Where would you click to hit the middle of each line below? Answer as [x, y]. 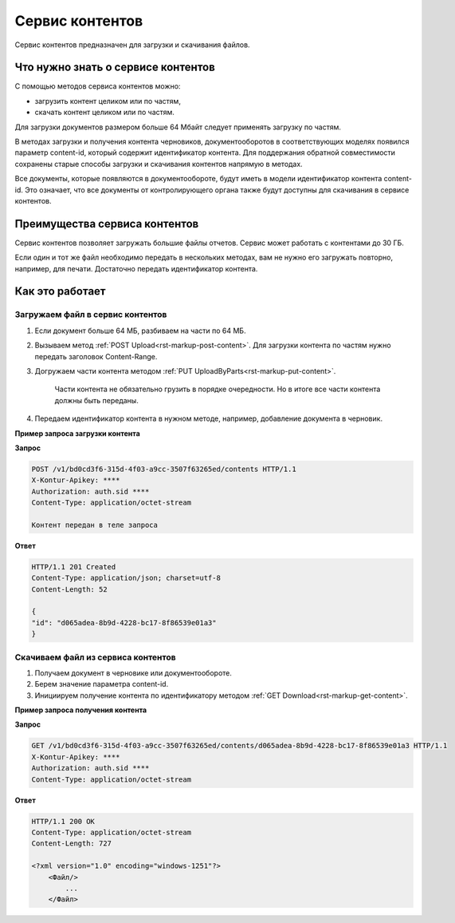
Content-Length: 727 [71, 844]
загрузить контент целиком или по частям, [108, 101]
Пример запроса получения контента [81, 710]
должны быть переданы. [96, 400]
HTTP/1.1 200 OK [63, 821]
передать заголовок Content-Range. [96, 356]
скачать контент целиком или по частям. [105, 113]
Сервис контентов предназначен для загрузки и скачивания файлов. [132, 45]
